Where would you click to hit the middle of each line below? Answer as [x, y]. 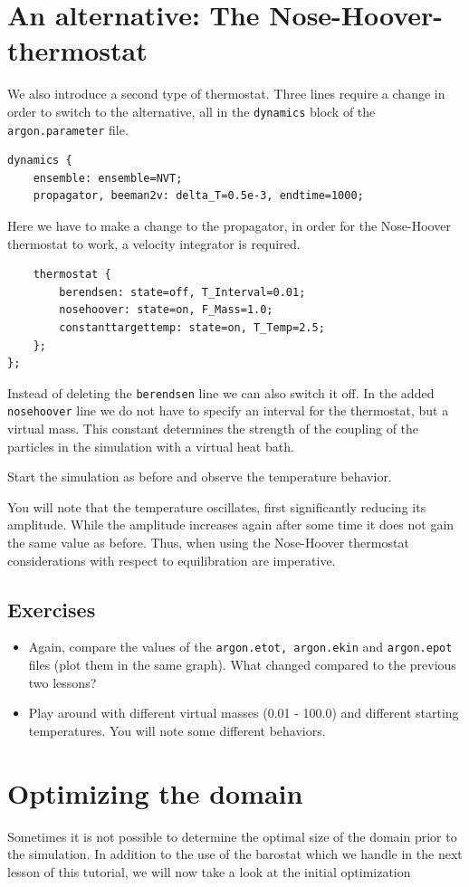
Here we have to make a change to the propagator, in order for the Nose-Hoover [229, 225]
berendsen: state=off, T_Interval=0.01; [182, 292]
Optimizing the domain [155, 792]
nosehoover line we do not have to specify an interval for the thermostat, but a [228, 410]
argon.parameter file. [68, 129]
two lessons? [62, 682]
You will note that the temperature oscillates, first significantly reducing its [217, 506]
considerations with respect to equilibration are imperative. [172, 560]
